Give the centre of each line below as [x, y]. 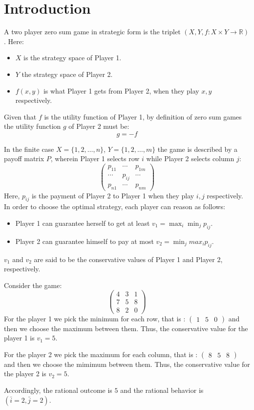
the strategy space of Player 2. [67, 74]
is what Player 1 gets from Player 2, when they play [121, 90]
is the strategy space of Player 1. [73, 58]
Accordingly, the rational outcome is [58, 390]
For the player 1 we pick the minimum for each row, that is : [95, 318]
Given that [20, 116]
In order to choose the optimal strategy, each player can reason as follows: [115, 206]
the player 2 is [25, 374]
